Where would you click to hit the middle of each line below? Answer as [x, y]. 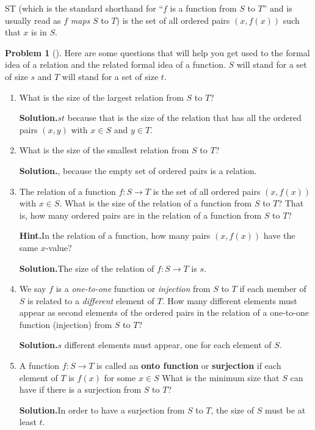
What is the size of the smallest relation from [104, 150]
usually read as [33, 20]
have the [279, 235]
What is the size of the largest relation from [101, 97]
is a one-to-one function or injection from [133, 289]
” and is [277, 8]
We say [33, 289]
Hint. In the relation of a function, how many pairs [115, 235]
